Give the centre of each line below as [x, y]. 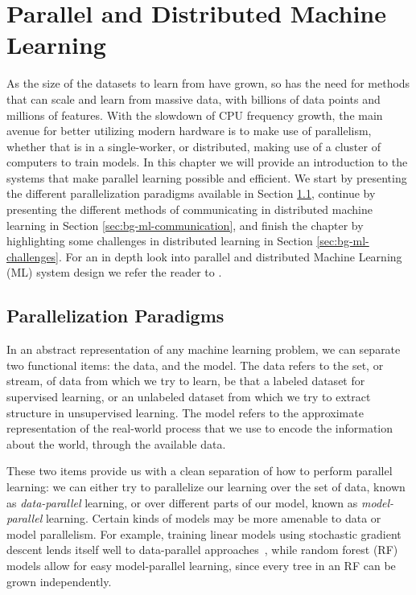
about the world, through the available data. [116, 443]
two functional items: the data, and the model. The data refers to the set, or [195, 365]
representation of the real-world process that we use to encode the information [200, 428]
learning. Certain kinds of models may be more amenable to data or [213, 518]
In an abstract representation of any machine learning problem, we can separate [204, 349]
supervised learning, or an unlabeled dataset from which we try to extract [189, 397]
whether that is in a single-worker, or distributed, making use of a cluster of [194, 146]
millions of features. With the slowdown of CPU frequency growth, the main [195, 115]
